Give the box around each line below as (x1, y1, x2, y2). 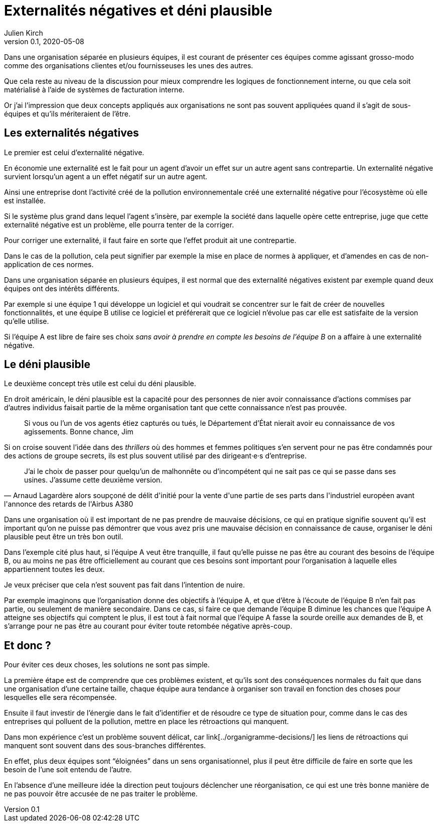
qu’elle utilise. (4, 316, 49, 325)
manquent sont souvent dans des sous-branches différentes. (4, 741, 206, 750)
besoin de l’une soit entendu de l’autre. (4, 765, 132, 774)
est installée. (4, 196, 46, 205)
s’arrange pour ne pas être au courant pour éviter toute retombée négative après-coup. (4, 622, 293, 631)
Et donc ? (4, 639, 51, 652)
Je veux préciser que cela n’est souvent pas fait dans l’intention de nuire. (4, 580, 245, 589)
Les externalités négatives (4, 127, 139, 140)
